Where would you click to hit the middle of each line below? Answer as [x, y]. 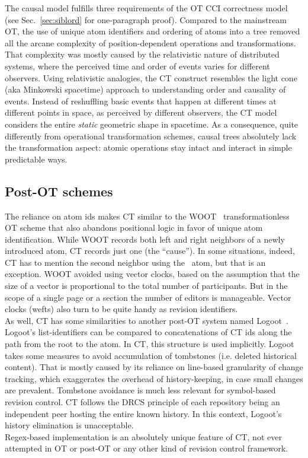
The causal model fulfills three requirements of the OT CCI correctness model [146, 8]
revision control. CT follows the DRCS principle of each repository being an [142, 402]
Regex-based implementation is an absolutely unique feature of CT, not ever [143, 436]
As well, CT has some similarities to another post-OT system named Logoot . [147, 320]
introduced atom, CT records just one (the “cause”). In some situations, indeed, [150, 251]
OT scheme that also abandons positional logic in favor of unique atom [134, 228]
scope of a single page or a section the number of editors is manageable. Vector [148, 297]
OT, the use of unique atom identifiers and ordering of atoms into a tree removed [153, 31]
